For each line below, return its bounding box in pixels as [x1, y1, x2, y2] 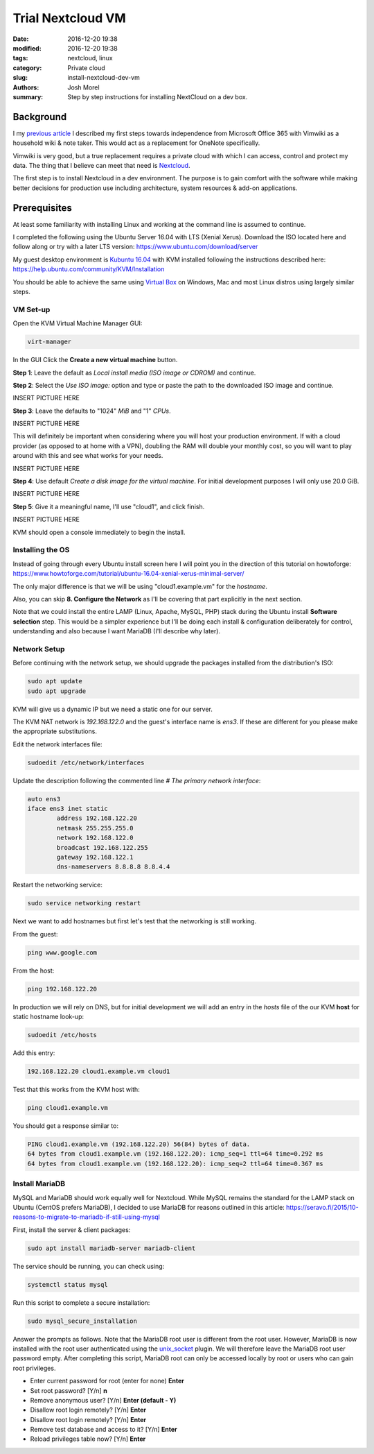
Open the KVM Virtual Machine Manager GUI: [12, 319, 143, 327]
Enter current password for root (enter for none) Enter [30, 1377, 185, 1385]
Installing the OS [12, 545, 70, 555]
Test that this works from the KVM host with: [12, 1086, 140, 1094]
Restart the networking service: [12, 881, 103, 889]
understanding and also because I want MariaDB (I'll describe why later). [12, 627, 221, 635]
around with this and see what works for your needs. [12, 452, 163, 460]
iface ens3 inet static [27, 805, 109, 813]
